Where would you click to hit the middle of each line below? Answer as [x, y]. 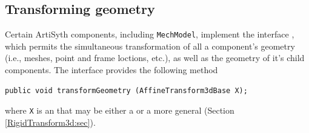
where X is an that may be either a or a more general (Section [120, 110]
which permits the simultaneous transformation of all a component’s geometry [150, 46]
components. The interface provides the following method [111, 70]
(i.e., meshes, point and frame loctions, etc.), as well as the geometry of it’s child [155, 58]
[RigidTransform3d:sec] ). [50, 122]
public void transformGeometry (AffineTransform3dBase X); [126, 90]
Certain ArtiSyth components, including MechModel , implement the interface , [150, 34]
